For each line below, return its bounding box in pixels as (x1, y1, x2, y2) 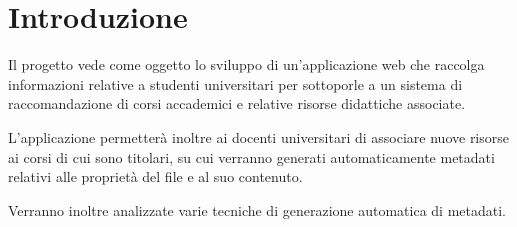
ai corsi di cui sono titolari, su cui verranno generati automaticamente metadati (8, 146, 495, 167)
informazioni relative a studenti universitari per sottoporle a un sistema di (8, 73, 463, 94)
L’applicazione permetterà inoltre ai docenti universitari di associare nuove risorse (8, 126, 510, 147)
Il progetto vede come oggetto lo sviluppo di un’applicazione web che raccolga (8, 54, 485, 75)
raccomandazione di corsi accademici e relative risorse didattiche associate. (8, 93, 466, 114)
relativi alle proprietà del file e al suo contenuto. (8, 166, 303, 187)
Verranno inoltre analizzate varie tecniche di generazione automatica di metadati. (8, 199, 506, 220)
